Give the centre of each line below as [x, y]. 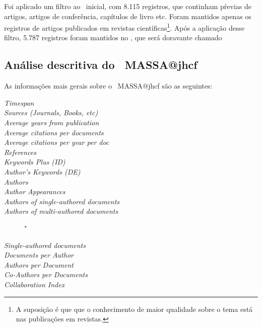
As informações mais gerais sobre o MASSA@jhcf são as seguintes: [108, 86]
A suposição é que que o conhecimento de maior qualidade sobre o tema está [134, 309]
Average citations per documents [54, 132]
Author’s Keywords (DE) [42, 171]
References [20, 152]
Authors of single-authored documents [62, 201]
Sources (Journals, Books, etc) [51, 112]
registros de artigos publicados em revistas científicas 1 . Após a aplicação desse [124, 27]
